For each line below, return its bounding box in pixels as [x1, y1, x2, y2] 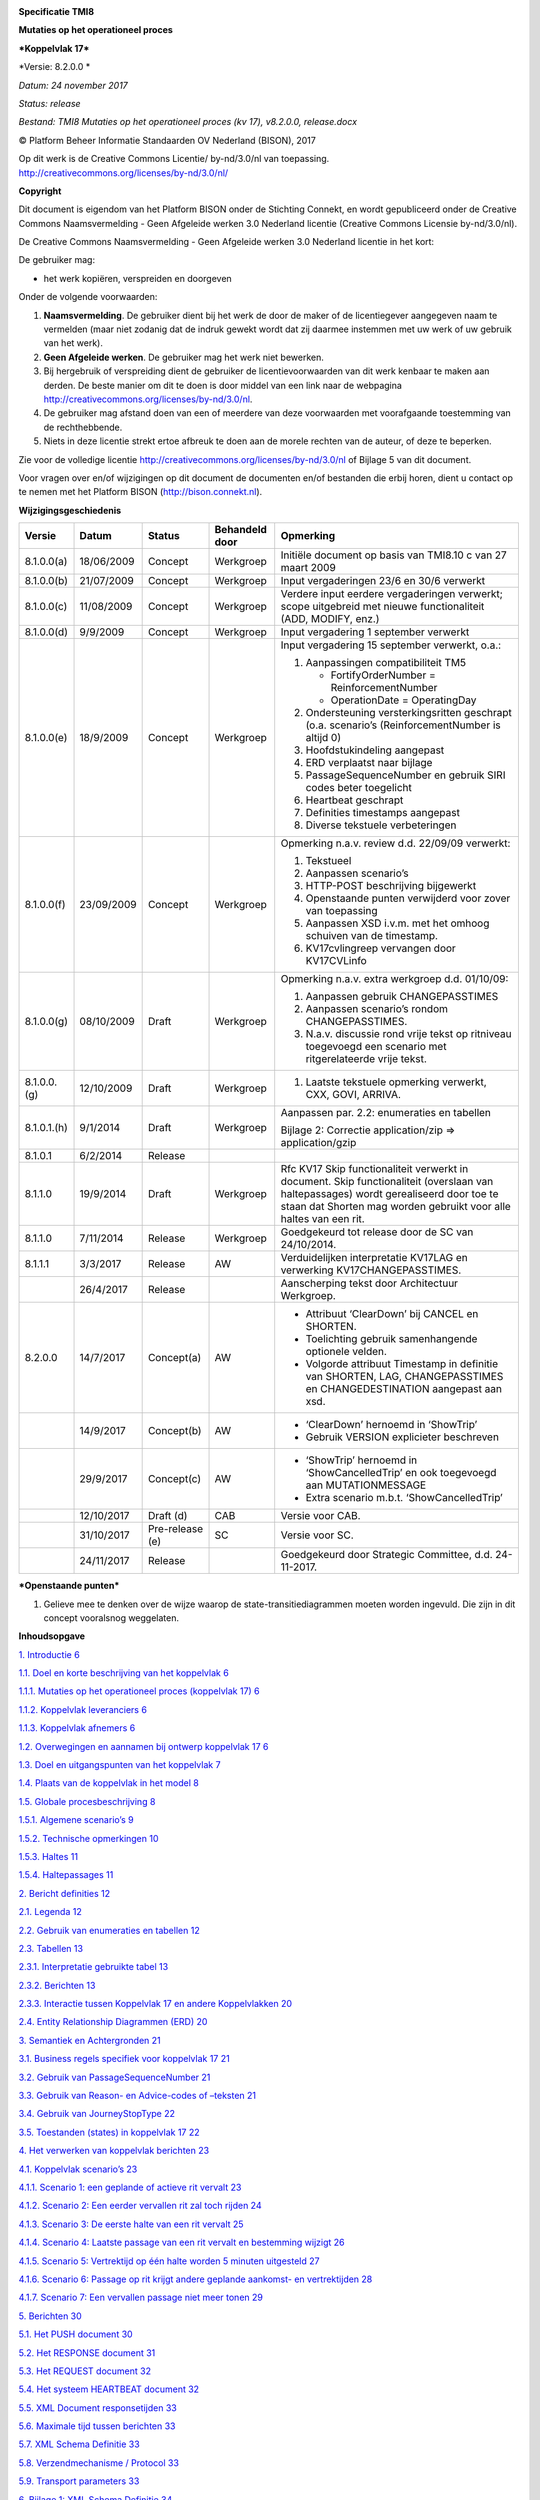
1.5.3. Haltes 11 [18, 1850, 79, 1862]
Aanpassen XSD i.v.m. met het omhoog [305, 916, 490, 930]
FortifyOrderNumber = [330, 668, 437, 682]
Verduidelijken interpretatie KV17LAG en [280, 1251, 469, 1265]
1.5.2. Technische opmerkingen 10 [18, 1832, 159, 1844]
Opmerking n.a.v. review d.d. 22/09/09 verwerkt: [280, 836, 511, 850]
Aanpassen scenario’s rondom [305, 1002, 449, 1016]
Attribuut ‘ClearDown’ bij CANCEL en [305, 1307, 479, 1321]
